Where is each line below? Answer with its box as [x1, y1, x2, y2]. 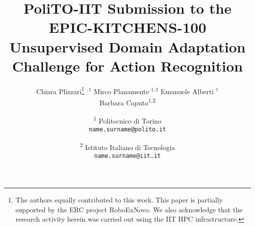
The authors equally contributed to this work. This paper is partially [15, 195, 223, 204]
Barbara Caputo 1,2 [99, 96, 156, 107]
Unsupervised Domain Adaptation [9, 36, 246, 56]
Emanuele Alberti [160, 86, 214, 96]
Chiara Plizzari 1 [36, 84, 84, 96]
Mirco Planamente [94, 86, 149, 96]
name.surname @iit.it [94, 152, 161, 160]
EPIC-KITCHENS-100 [49, 17, 206, 37]
